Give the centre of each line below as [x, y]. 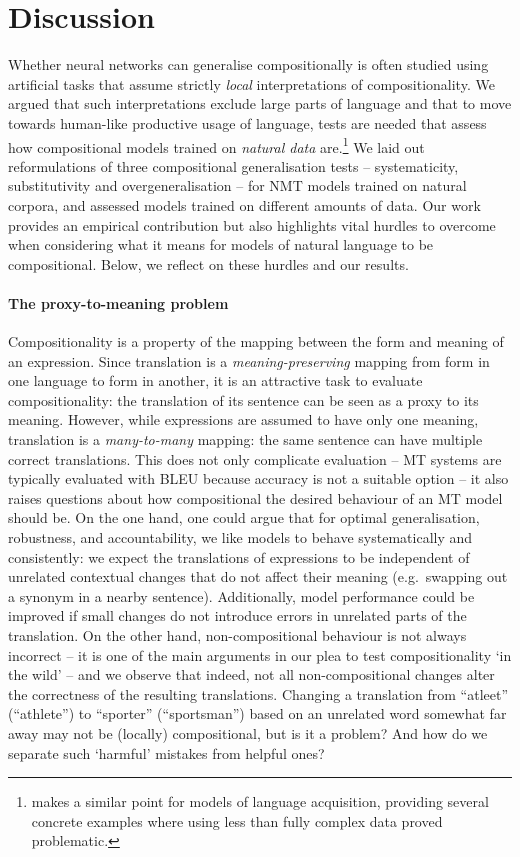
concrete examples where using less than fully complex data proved [237, 820]
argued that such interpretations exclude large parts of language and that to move [260, 103]
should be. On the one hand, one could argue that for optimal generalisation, [244, 517]
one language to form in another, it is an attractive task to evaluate [215, 380]
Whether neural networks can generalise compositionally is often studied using [248, 64]
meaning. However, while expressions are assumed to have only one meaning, [243, 419]
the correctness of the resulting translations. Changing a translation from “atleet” [258, 693]
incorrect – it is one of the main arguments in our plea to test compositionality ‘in [260, 654]
